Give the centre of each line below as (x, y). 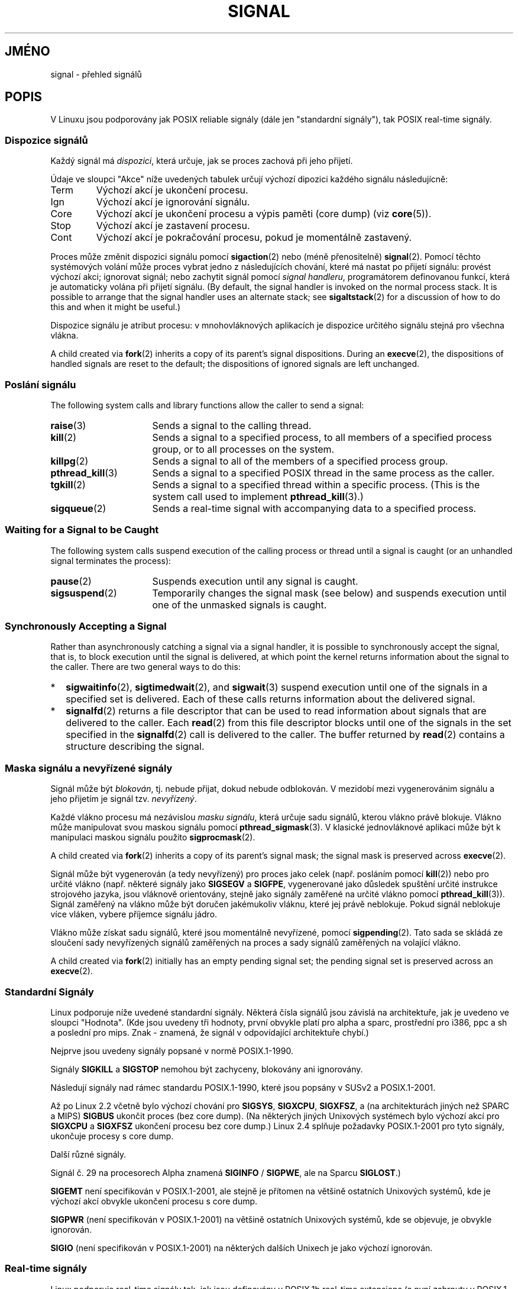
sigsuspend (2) (84, 593)
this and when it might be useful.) (116, 307)
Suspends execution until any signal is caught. (255, 581)
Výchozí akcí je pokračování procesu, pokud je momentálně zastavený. (254, 238)
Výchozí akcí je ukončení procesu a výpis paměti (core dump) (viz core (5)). (264, 214)
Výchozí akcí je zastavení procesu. (173, 226)
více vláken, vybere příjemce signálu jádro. (134, 914)
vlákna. (64, 336)
